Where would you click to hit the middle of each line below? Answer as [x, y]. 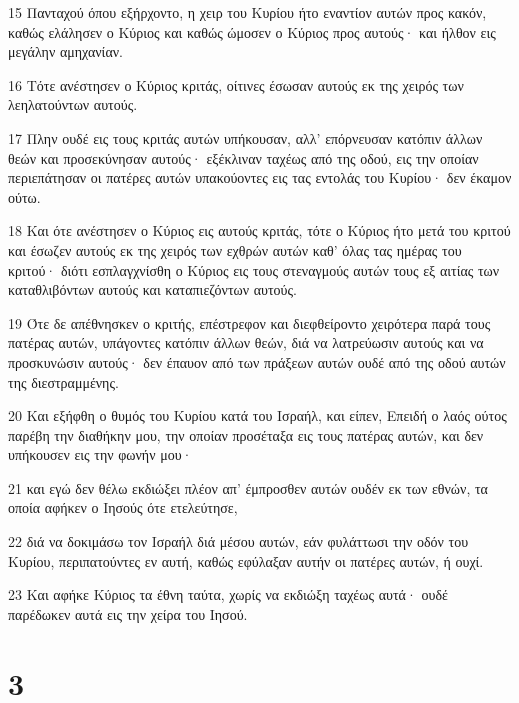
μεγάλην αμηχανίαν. [65, 51]
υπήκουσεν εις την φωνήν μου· [100, 454]
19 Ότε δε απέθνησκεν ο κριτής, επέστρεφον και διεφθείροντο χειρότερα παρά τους [249, 322]
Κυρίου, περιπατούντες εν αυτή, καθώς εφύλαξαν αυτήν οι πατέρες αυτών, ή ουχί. [246, 560]
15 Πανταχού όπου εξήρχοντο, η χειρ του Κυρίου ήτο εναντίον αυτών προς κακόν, [247, 12]
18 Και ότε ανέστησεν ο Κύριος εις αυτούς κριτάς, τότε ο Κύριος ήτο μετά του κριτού [259, 230]
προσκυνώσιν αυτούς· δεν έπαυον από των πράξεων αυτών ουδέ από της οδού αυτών [257, 361]
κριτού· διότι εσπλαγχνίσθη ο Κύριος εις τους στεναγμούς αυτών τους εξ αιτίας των [254, 269]
